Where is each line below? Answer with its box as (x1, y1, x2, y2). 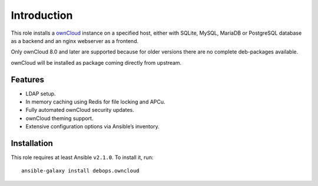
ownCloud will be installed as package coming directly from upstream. (11, 59, 182, 66)
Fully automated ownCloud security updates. (25, 107, 135, 114)
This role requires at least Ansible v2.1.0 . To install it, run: (11, 154, 154, 161)
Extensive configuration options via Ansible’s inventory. (25, 123, 160, 130)
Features (11, 74, 44, 85)
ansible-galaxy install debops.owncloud (21, 168, 140, 174)
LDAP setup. (25, 90, 56, 97)
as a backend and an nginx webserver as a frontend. (11, 37, 138, 44)
